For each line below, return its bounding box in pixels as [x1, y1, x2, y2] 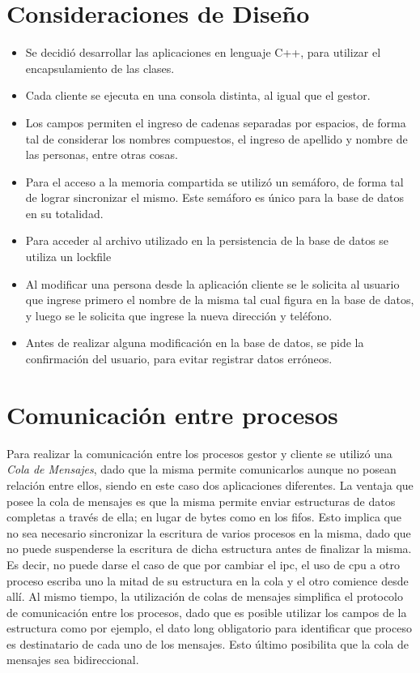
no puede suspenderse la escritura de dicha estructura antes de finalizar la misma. [6, 540, 412, 557]
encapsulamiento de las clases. [25, 59, 175, 76]
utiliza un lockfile [25, 248, 112, 265]
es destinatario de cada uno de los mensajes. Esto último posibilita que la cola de [6, 635, 409, 652]
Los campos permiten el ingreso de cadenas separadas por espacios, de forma [25, 114, 406, 131]
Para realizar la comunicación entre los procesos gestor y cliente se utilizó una [6, 444, 392, 461]
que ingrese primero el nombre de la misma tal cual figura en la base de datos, [25, 291, 414, 308]
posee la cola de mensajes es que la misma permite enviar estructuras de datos [6, 492, 396, 509]
